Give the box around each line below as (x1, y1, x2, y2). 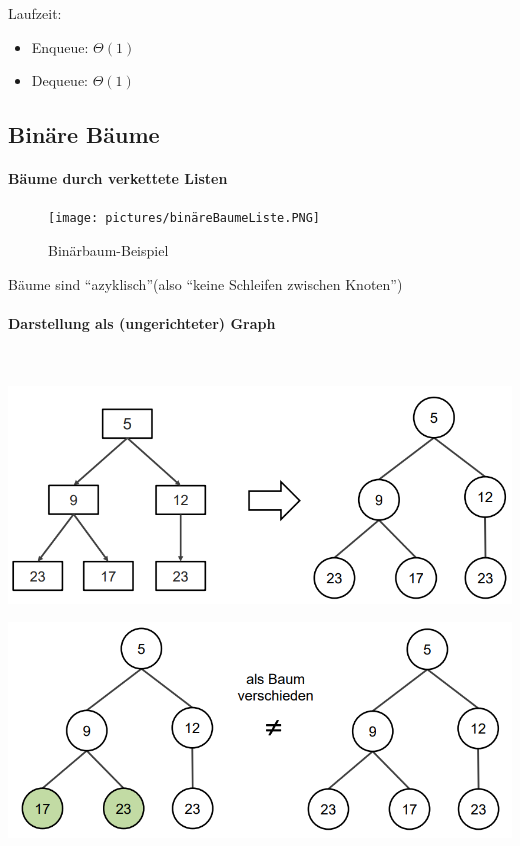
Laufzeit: (8, 3, 62, 23)
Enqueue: (31, 36, 89, 57)
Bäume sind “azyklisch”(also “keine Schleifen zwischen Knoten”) (8, 273, 403, 294)
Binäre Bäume (8, 119, 160, 150)
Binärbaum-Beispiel (48, 240, 169, 261)
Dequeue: (31, 70, 88, 91)
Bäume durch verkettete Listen (8, 168, 228, 189)
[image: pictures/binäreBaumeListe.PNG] (48, 211, 321, 226)
